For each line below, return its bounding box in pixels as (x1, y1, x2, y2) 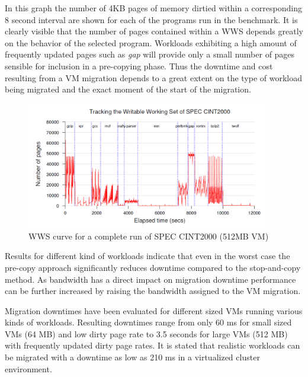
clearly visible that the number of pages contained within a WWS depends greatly (5, 25, 303, 37)
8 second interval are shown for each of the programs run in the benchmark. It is (5, 13, 298, 25)
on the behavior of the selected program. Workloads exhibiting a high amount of (5, 36, 297, 49)
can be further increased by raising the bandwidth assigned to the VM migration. (5, 285, 301, 297)
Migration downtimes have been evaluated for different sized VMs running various (5, 304, 303, 317)
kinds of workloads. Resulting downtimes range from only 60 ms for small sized (5, 316, 292, 328)
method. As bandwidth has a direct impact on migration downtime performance (5, 273, 296, 285)
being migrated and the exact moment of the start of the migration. (5, 83, 251, 95)
